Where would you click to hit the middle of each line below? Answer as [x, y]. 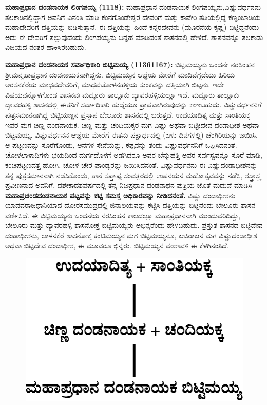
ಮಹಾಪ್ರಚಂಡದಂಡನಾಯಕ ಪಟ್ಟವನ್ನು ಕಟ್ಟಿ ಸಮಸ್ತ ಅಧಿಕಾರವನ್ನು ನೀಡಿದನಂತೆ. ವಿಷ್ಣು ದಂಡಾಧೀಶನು [120, 195]
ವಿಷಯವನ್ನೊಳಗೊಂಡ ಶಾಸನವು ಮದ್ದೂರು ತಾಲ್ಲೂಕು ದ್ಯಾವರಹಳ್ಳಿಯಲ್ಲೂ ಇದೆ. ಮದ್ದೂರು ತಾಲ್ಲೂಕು [122, 94]
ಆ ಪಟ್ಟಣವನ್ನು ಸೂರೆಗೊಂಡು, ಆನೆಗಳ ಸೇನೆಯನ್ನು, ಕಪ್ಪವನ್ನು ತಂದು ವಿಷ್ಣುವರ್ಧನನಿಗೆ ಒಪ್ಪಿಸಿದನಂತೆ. [121, 144]
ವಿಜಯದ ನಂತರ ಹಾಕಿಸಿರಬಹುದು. [46, 47]
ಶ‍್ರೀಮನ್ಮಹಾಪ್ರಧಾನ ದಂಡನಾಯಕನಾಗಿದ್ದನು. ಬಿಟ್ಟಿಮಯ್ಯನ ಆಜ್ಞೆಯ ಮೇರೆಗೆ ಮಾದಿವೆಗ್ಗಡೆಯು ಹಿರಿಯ [120, 74]
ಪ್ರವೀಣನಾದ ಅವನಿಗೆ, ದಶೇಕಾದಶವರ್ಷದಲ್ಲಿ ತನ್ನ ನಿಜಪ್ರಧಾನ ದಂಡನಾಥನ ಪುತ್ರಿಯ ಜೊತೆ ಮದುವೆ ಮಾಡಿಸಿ [129, 185]
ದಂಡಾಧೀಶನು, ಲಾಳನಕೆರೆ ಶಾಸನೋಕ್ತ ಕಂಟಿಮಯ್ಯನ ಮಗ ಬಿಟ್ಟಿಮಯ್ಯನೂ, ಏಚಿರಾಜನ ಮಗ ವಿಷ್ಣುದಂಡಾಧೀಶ [131, 235]
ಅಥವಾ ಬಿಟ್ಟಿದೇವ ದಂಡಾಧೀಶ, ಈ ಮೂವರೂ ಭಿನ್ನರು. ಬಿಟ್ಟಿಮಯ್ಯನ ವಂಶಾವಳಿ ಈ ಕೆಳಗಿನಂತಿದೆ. [117, 245]
